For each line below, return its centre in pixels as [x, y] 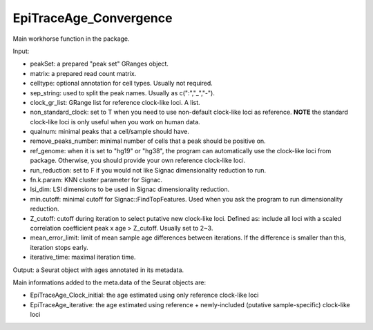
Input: [21, 51]
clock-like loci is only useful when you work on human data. [115, 122]
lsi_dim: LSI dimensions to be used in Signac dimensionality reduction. [130, 189]
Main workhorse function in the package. [71, 39]
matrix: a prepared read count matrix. [83, 73]
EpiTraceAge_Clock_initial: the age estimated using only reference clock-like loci [144, 295]
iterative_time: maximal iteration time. [83, 257]
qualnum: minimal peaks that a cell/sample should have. [109, 132]
